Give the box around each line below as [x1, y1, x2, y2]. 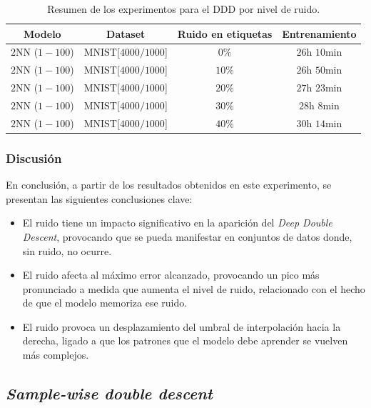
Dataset [106, 26, 146, 41]
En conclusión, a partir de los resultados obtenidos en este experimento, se [6, 177, 332, 192]
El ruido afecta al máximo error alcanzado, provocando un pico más [22, 267, 320, 282]
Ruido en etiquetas [177, 26, 273, 41]
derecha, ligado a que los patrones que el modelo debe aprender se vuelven [22, 333, 348, 348]
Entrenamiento [282, 26, 357, 41]
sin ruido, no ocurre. [22, 243, 112, 258]
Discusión [6, 149, 62, 166]
